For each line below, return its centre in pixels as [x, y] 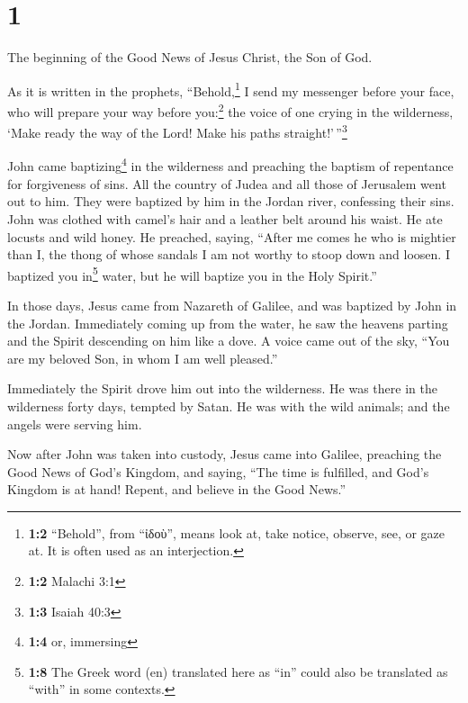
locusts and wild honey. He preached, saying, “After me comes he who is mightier [232, 236]
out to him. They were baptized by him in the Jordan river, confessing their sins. [231, 201]
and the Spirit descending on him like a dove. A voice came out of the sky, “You [229, 341]
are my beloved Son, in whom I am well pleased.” [143, 358]
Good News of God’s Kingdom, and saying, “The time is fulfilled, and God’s [218, 471]
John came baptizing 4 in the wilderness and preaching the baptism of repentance [230, 165]
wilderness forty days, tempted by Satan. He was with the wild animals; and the [229, 406]
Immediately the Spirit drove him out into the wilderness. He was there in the [222, 388]
